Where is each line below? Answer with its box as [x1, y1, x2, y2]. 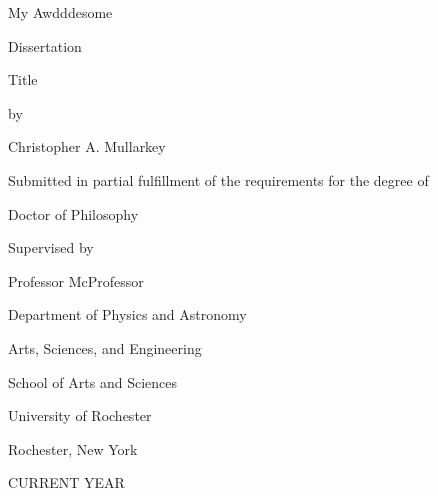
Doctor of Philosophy [8, 203, 139, 224]
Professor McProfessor [8, 270, 144, 291]
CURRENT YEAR [8, 472, 125, 493]
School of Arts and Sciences [8, 371, 177, 392]
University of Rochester [8, 405, 152, 426]
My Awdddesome [8, 2, 113, 22]
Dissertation [8, 35, 82, 56]
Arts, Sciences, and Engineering [8, 337, 202, 358]
